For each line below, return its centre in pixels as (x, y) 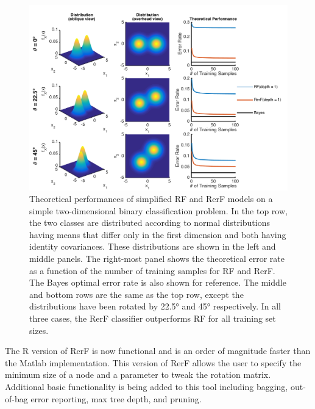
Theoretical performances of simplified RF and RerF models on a (151, 199)
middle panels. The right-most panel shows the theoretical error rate (157, 259)
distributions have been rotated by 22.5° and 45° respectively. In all (155, 306)
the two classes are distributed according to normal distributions (150, 223)
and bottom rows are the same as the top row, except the (136, 294)
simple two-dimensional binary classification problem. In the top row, (158, 210)
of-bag (16, 398)
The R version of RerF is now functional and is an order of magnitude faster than (158, 351)
